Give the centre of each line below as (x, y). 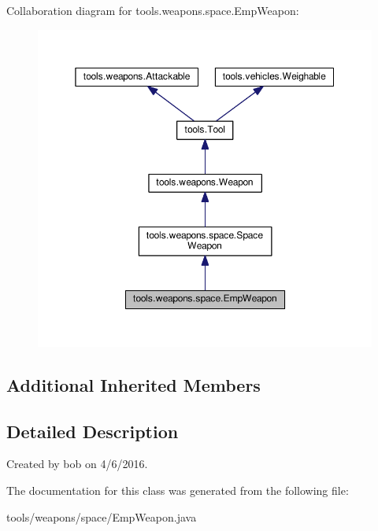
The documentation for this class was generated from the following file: (178, 490)
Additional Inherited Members (133, 384)
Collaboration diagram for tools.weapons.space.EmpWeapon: (153, 10)
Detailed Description (93, 431)
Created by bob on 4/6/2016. (77, 464)
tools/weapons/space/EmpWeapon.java (102, 516)
